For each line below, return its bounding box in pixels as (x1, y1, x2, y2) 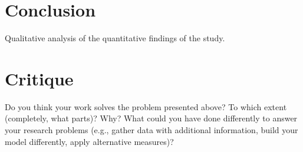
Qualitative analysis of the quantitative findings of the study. (5, 32, 225, 44)
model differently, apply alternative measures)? (5, 135, 174, 147)
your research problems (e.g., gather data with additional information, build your (5, 124, 298, 136)
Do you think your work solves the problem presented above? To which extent (5, 100, 287, 113)
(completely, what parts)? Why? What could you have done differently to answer (5, 112, 298, 124)
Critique (5, 66, 74, 90)
